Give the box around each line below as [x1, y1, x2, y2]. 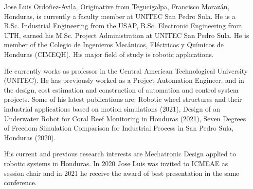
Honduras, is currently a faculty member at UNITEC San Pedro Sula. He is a [4, 11, 235, 21]
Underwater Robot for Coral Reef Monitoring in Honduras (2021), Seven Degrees [4, 113, 246, 123]
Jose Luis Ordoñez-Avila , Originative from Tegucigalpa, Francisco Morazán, [4, 1, 230, 11]
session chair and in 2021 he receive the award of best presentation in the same [4, 168, 239, 178]
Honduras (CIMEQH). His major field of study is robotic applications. [4, 49, 214, 59]
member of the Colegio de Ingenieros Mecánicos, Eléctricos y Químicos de [4, 39, 224, 50]
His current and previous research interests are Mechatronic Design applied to [4, 149, 236, 159]
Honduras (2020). [4, 132, 56, 142]
